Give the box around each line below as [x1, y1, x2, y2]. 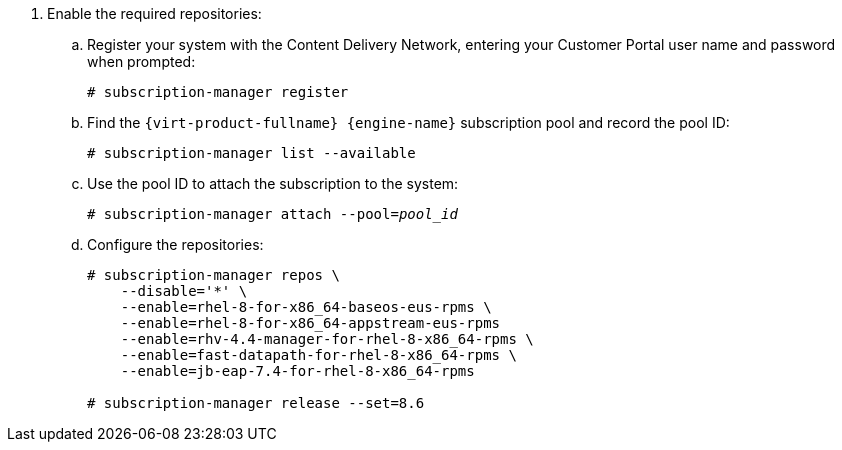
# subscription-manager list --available [87, 145, 416, 161]
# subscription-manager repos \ [87, 267, 340, 283]
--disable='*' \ [120, 283, 248, 299]
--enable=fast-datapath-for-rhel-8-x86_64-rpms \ [120, 347, 517, 363]
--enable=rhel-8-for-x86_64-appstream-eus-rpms [120, 315, 501, 331]
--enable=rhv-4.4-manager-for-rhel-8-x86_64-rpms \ [120, 331, 534, 347]
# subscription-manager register [87, 84, 349, 100]
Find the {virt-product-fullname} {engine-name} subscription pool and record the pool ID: [87, 114, 730, 131]
